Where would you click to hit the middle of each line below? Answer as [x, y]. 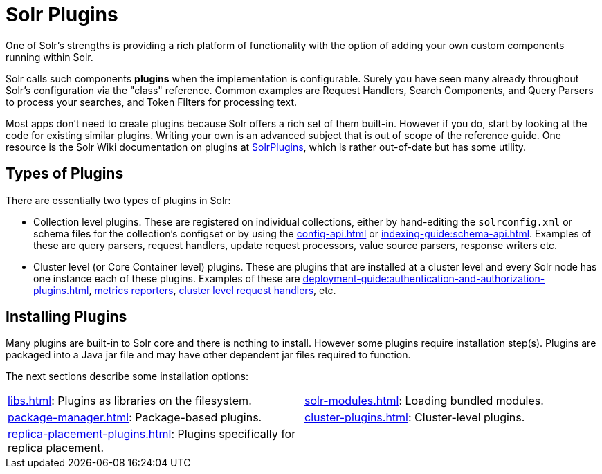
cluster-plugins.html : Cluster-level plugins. [415, 418]
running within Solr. [49, 57]
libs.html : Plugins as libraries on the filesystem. [130, 401]
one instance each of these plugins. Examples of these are [167, 278]
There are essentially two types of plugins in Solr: [118, 200]
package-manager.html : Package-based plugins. [135, 418]
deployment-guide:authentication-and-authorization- [424, 278]
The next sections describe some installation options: [127, 376]
